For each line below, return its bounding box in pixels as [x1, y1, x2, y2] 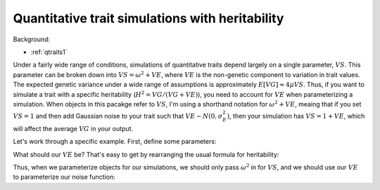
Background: [13, 35, 51, 43]
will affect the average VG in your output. [13, 124, 134, 133]
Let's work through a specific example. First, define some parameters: [13, 137, 217, 146]
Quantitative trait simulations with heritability [13, 11, 284, 26]
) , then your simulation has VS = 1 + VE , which [227, 112, 365, 121]
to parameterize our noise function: [13, 172, 115, 182]
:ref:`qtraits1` [30, 48, 68, 56]
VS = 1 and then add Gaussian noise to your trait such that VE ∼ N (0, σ [13, 112, 223, 121]
